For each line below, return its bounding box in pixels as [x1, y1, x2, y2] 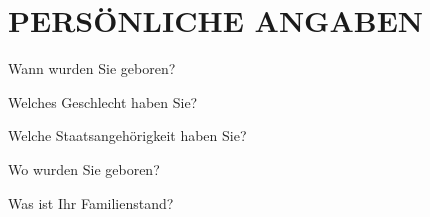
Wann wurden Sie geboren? [8, 58, 176, 79]
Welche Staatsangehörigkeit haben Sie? [8, 125, 247, 146]
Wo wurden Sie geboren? [8, 158, 160, 179]
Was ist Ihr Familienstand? [8, 192, 174, 213]
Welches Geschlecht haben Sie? [8, 91, 198, 112]
